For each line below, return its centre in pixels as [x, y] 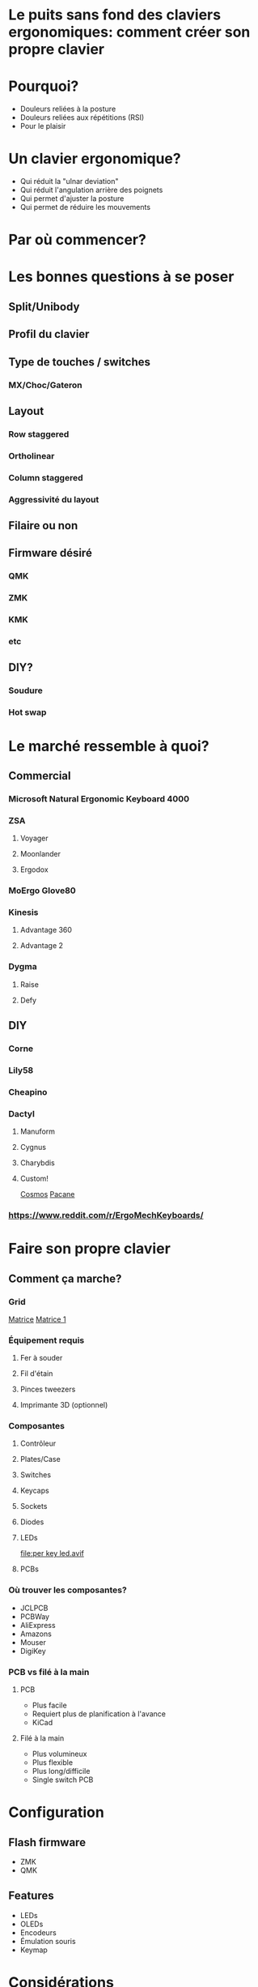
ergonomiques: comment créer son [129, 32]
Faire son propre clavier [90, 1249]
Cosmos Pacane [47, 1194]
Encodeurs [38, 1932]
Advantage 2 [41, 946]
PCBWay [35, 1616]
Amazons [36, 1634]
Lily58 [21, 1070]
